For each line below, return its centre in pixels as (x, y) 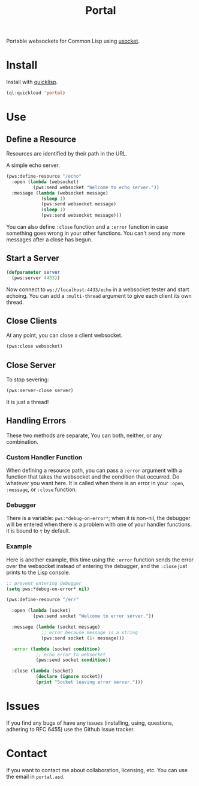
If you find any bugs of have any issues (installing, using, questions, (90, 723)
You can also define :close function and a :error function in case (87, 227)
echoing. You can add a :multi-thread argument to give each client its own (99, 295)
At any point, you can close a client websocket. (64, 335)
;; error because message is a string (89, 632)
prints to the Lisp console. (38, 572)
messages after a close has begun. (49, 240)
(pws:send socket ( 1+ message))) (83, 638)
